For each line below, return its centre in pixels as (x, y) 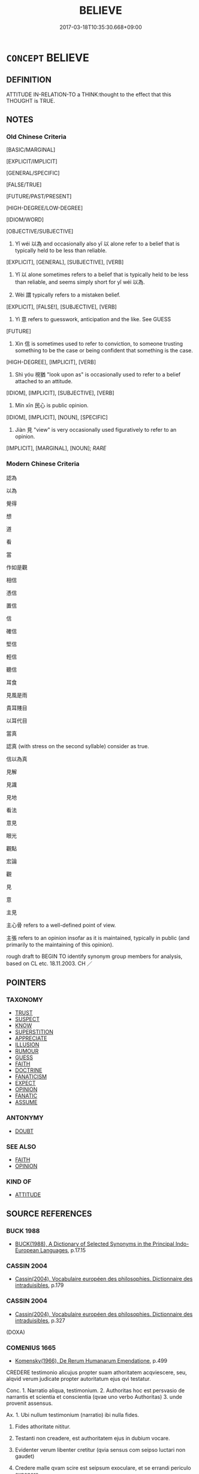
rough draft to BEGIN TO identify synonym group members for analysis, (94, 956)
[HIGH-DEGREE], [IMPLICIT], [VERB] (51, 362)
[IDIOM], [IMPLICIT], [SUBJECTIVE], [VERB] (61, 393)
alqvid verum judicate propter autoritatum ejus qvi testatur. (79, 1378)
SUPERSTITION (34, 1032)
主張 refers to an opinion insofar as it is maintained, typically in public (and (98, 938)
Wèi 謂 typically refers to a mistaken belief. (68, 295)
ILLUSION (27, 1045)
